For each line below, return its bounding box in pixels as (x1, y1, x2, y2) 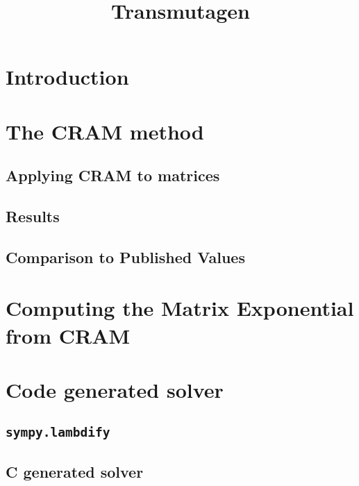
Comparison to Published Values (6, 246, 245, 267)
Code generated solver (6, 376, 224, 404)
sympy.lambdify (6, 424, 110, 439)
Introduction (6, 62, 129, 91)
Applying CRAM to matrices (6, 165, 220, 186)
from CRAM (6, 321, 131, 349)
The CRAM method (6, 117, 204, 145)
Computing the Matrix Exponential (6, 294, 354, 322)
